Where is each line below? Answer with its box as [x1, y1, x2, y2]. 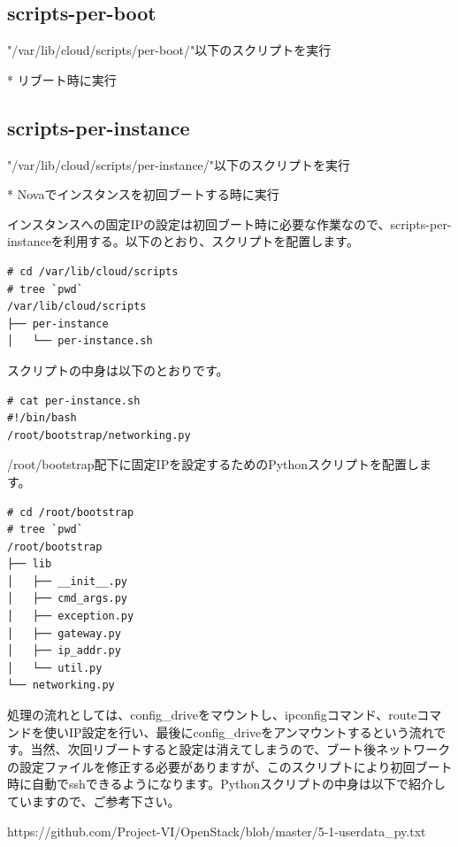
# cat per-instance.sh [7, 394, 141, 407]
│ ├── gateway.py [7, 627, 121, 640]
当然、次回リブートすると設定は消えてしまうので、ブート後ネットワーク [30, 740, 451, 758]
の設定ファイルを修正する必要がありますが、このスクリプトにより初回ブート [7, 757, 453, 775]
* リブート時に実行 [7, 70, 117, 89]
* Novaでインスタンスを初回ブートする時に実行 [7, 185, 279, 204]
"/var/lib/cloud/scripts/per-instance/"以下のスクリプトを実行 [7, 155, 351, 173]
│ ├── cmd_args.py [7, 592, 128, 605]
